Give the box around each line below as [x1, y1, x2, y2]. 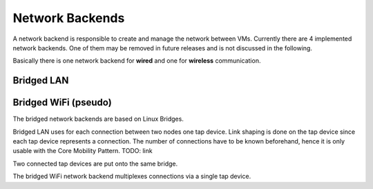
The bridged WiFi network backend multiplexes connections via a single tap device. [12, 172, 251, 181]
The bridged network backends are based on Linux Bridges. [12, 115, 184, 123]
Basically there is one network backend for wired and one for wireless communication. [12, 57, 261, 65]
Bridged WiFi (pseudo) [12, 97, 112, 108]
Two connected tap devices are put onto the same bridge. [12, 159, 178, 168]
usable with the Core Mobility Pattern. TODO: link [12, 147, 153, 155]
